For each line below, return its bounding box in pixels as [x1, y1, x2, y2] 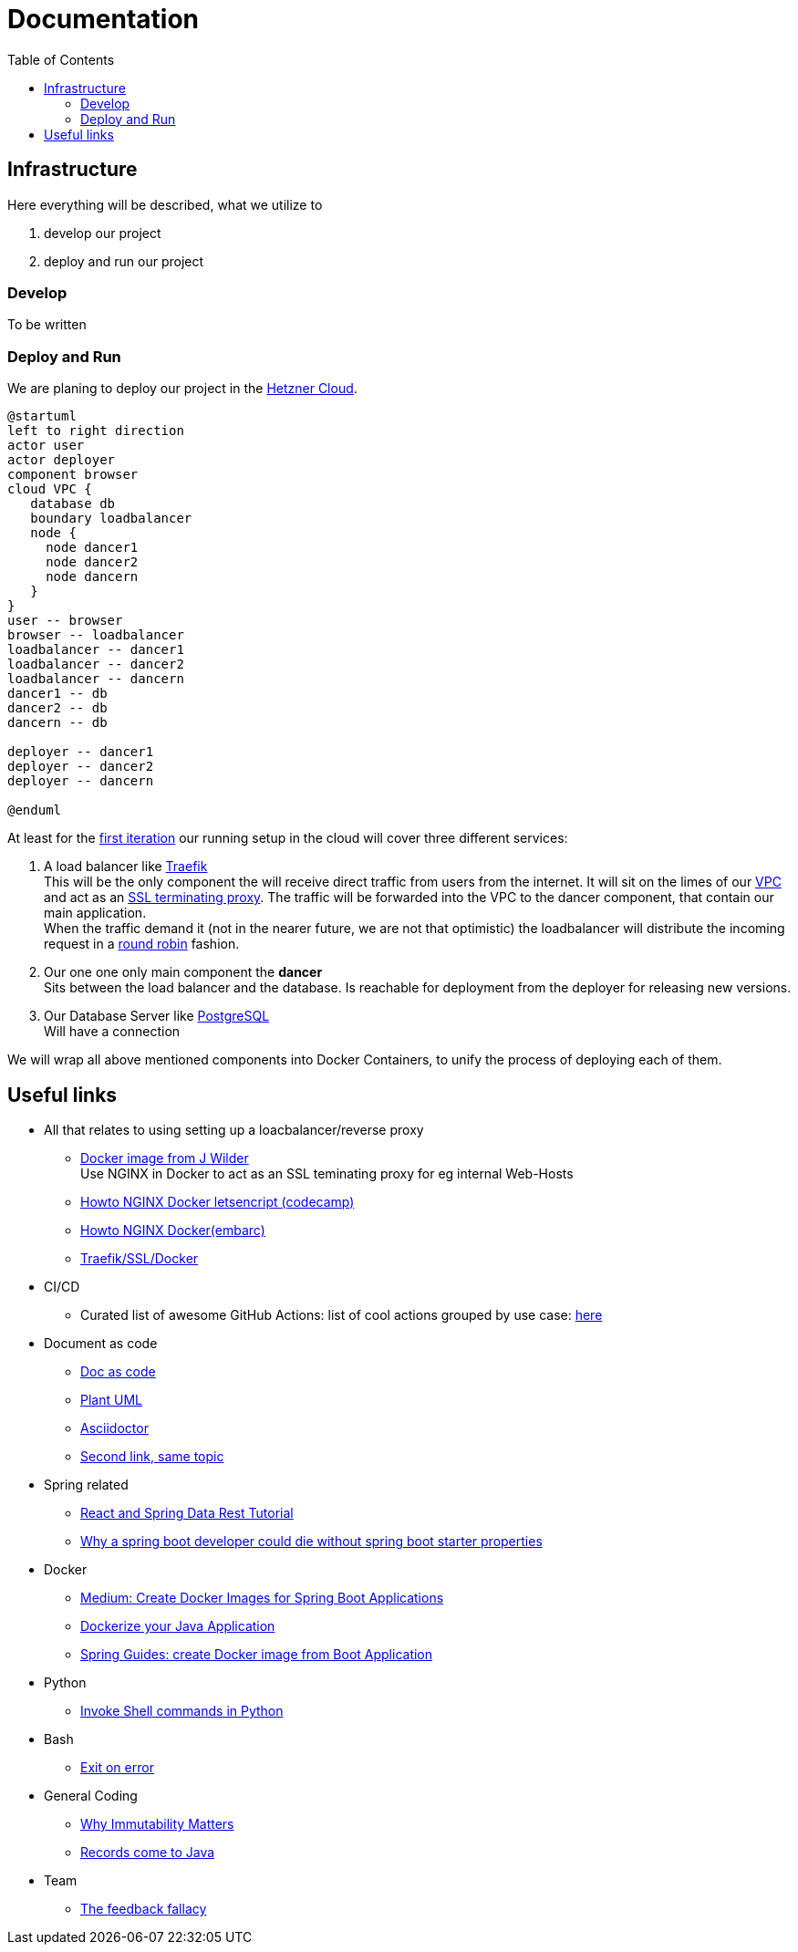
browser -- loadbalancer [7, 628, 184, 643]
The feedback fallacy [80, 1900, 207, 1916]
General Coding [44, 1787, 138, 1803]
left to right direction [7, 423, 184, 439]
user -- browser [7, 613, 123, 628]
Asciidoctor [80, 1419, 149, 1436]
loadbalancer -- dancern [7, 671, 184, 687]
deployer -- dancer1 [7, 744, 154, 760]
